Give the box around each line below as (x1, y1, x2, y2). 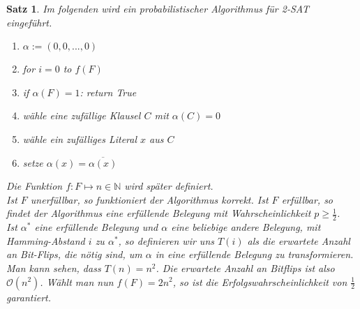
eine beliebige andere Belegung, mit (171, 220, 321, 234)
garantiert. (6, 289, 52, 304)
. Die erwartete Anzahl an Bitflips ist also (156, 260, 335, 275)
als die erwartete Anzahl (247, 233, 350, 248)
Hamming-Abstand (6, 233, 85, 248)
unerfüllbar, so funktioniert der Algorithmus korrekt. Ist (30, 192, 269, 206)
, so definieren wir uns (118, 233, 214, 248)
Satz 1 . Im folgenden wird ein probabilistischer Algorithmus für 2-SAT (6, 1, 310, 15)
